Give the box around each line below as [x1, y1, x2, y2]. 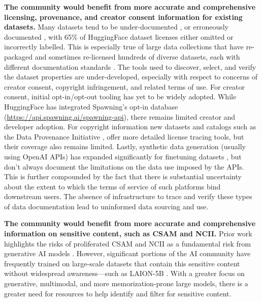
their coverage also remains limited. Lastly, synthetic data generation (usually [4, 141, 246, 152]
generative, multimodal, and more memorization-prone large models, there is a [4, 278, 248, 289]
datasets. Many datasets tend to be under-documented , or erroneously [4, 21, 229, 32]
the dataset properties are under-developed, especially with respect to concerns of [4, 71, 258, 82]
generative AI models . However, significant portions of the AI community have [4, 248, 251, 259]
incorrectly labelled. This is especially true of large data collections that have [4, 41, 244, 52]
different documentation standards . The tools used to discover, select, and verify [4, 61, 256, 72]
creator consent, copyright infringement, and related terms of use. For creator [4, 81, 245, 92]
